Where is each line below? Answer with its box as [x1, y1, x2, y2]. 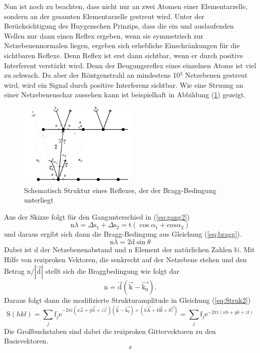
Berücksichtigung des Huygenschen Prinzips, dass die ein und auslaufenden [4, 21, 234, 31]
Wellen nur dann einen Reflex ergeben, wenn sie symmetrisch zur [4, 30, 204, 41]
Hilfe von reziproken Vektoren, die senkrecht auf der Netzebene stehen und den [4, 254, 247, 264]
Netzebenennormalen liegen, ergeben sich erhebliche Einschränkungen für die [4, 40, 240, 51]
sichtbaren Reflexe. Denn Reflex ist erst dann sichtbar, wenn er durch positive [4, 50, 243, 60]
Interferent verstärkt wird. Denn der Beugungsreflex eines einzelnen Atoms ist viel [4, 60, 256, 70]
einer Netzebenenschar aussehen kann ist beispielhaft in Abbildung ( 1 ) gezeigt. [4, 89, 246, 100]
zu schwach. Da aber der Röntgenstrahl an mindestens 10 [4, 70, 180, 80]
